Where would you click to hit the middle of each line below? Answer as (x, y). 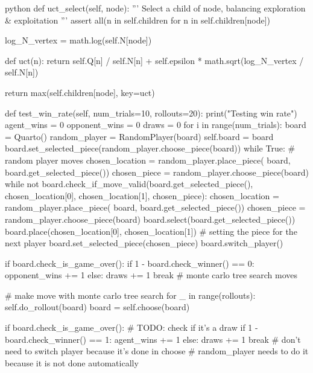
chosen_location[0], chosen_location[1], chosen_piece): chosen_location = (142, 195)
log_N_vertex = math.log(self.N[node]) (78, 40)
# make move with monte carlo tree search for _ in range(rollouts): (130, 295)
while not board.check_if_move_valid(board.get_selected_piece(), (129, 184)
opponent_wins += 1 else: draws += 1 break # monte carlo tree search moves (151, 275)
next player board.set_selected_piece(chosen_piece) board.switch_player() (144, 243)
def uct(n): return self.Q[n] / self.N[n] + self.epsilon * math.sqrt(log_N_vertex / (154, 60)
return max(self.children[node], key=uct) (80, 92)
